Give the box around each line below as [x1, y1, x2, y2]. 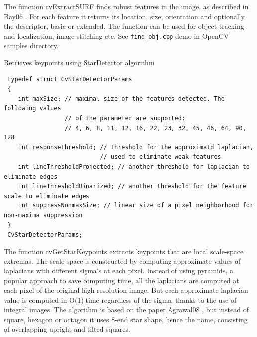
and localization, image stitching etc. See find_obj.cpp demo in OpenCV [4, 30, 229, 41]
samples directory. [4, 40, 59, 51]
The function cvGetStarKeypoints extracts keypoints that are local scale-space [4, 246, 244, 256]
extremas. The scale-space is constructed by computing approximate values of [4, 256, 241, 266]
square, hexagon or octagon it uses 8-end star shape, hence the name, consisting [4, 314, 248, 324]
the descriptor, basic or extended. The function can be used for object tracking [4, 21, 244, 31]
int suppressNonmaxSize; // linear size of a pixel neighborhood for [18, 202, 254, 209]
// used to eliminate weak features [100, 153, 221, 161]
